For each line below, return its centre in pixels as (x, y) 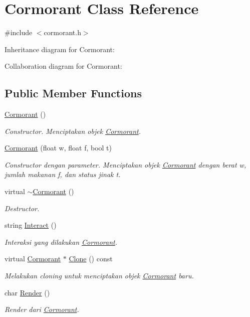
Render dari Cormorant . (42, 309)
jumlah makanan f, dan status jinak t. (63, 174)
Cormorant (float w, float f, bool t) (58, 148)
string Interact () (31, 225)
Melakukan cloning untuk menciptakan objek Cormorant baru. (99, 276)
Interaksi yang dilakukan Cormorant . (61, 242)
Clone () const (91, 259)
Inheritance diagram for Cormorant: (60, 49)
